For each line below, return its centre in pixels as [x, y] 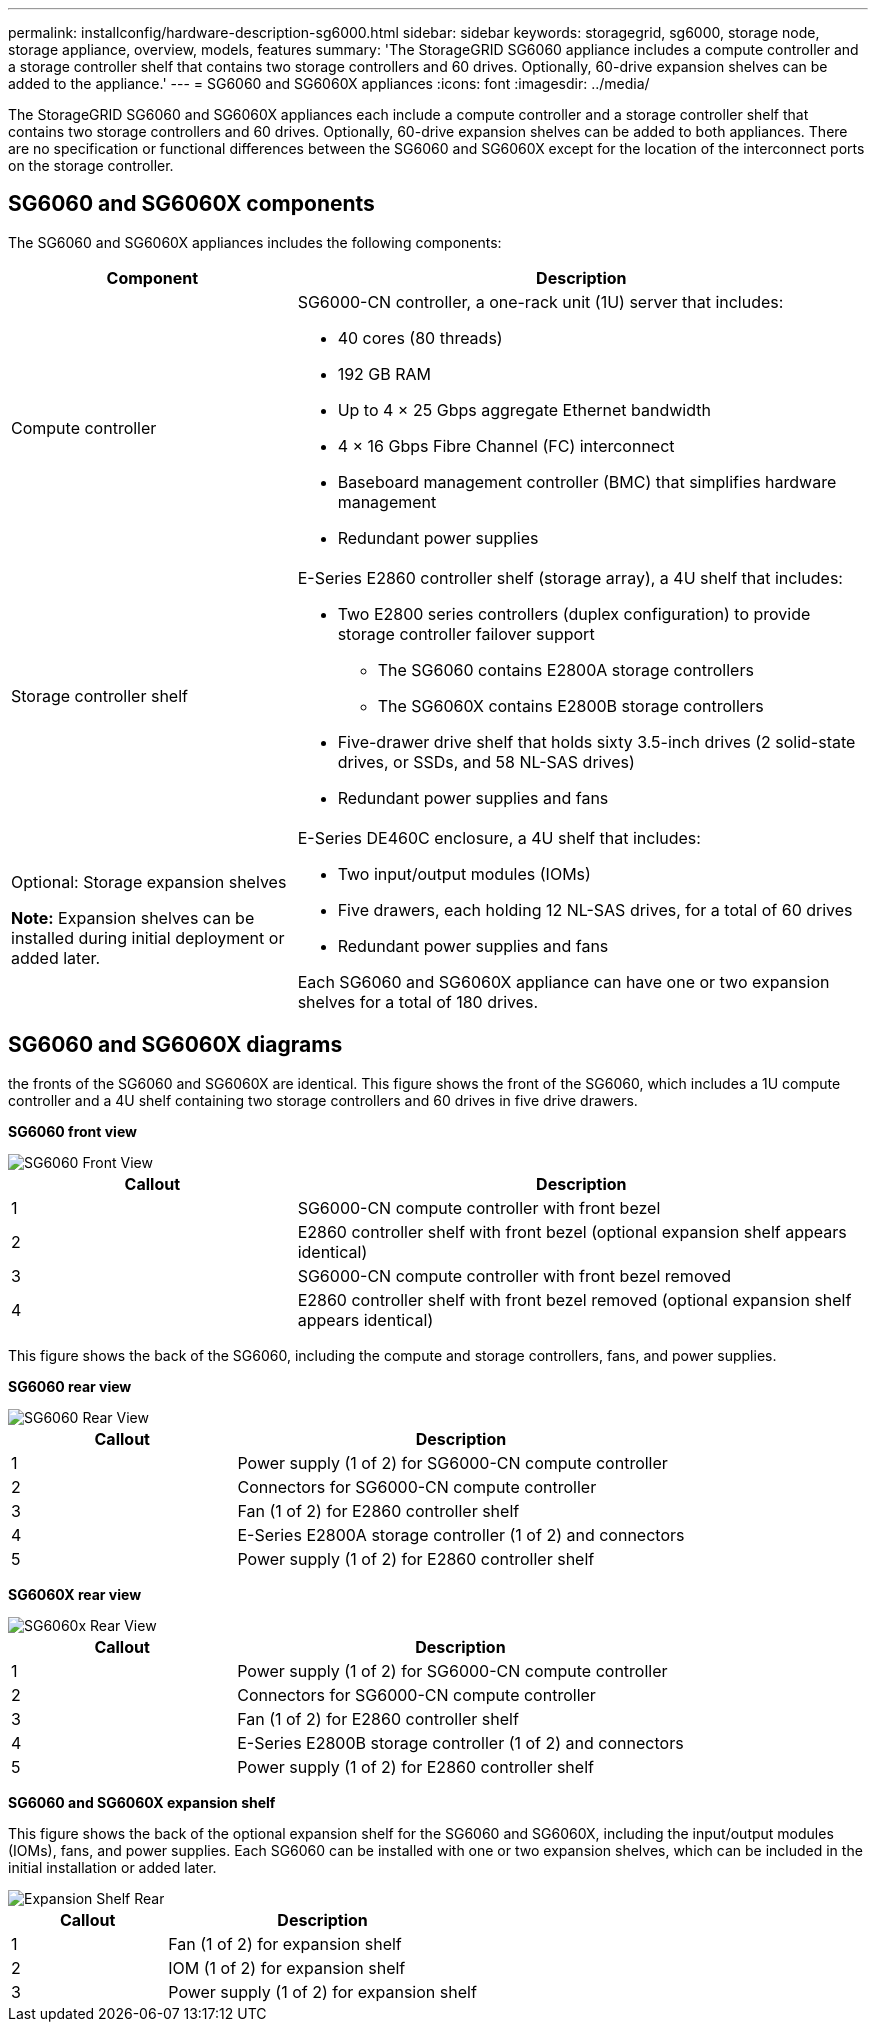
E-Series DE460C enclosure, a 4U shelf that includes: [499, 837]
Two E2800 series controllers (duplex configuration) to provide [574, 613]
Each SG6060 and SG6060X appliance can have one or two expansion [563, 981]
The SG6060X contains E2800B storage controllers [570, 705]
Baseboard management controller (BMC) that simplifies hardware [587, 481]
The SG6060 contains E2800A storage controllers [565, 669]
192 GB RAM [384, 373]
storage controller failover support [466, 633]
